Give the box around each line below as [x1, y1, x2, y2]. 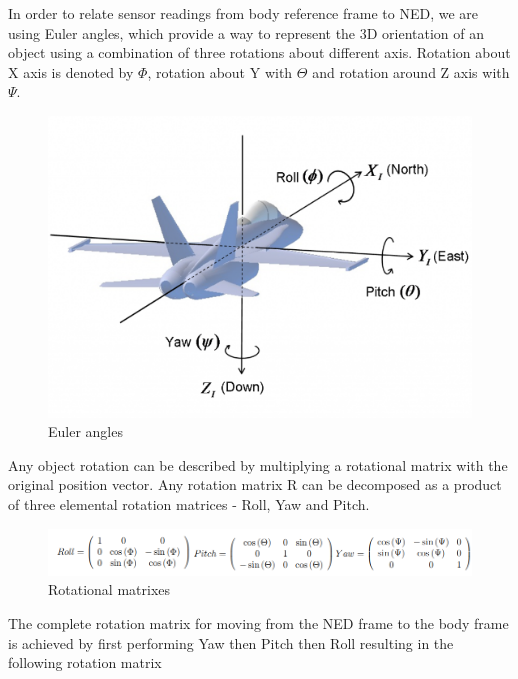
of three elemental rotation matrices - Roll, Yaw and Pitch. [8, 493, 370, 514]
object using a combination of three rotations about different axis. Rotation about [8, 42, 511, 63]
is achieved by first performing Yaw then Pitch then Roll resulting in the [8, 632, 454, 653]
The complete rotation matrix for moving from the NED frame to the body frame [8, 612, 509, 633]
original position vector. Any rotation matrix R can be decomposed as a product [8, 474, 502, 495]
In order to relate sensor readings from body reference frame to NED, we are [8, 3, 478, 23]
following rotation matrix [8, 652, 162, 673]
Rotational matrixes [48, 579, 171, 600]
